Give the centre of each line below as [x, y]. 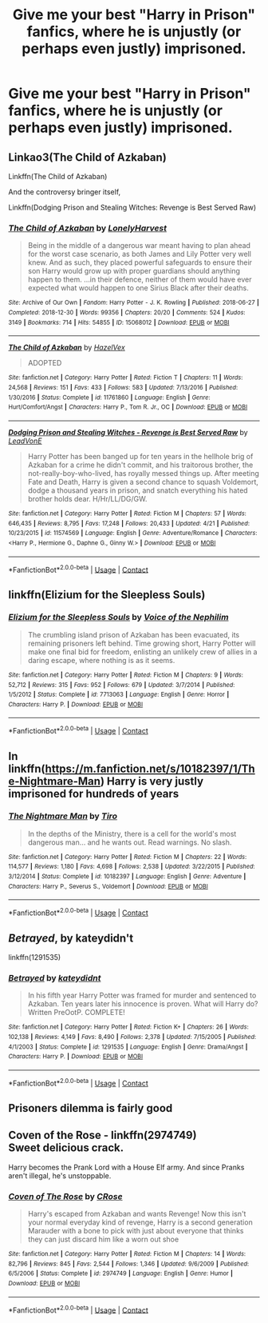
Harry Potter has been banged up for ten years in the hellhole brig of [140, 456]
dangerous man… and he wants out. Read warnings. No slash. [130, 842]
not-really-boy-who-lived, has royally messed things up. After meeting [143, 473]
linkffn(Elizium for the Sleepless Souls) [107, 595]
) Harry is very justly [152, 781]
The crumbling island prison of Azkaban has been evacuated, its [134, 634]
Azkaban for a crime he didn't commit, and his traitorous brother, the [140, 465]
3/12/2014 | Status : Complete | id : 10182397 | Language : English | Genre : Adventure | [127, 877]
